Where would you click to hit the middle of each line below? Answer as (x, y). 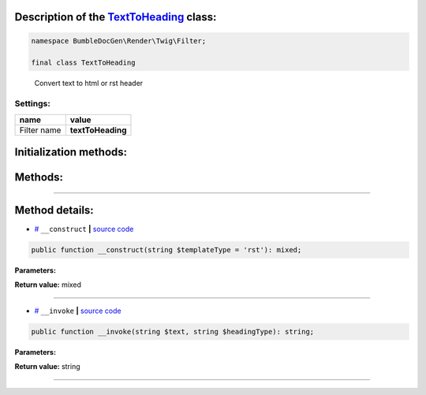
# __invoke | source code (78, 311)
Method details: (54, 210)
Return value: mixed (48, 285)
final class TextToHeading (83, 63)
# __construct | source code (84, 229)
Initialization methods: (71, 152)
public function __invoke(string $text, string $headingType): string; (173, 332)
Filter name (40, 130)
